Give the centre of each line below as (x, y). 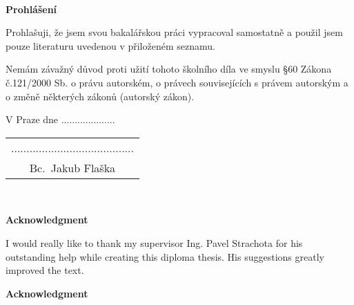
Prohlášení (31, 9)
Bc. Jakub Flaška (72, 167)
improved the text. (45, 270)
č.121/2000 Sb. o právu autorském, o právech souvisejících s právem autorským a (177, 82)
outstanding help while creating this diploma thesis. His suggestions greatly (165, 256)
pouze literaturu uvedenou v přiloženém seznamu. (110, 45)
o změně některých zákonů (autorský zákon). (100, 96)
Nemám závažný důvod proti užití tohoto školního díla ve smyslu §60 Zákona (169, 69)
